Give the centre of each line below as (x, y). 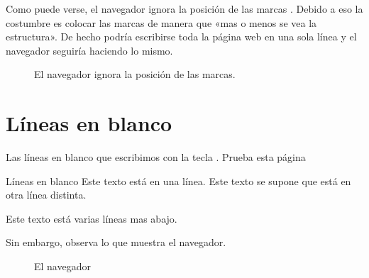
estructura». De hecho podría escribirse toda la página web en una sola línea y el (181, 37)
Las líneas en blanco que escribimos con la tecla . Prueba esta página (156, 157)
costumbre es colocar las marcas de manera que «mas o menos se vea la (161, 22)
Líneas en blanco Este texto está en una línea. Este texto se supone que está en (178, 180)
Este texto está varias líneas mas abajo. (92, 218)
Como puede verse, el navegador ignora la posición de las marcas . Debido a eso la (184, 9)
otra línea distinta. (46, 195)
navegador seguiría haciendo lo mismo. (89, 50)
